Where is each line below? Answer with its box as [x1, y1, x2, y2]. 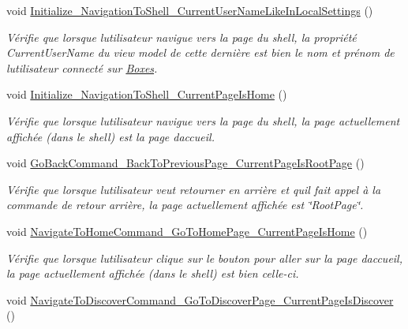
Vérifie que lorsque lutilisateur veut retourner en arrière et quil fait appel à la [6, 181, 381, 197]
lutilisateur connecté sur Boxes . [6, 59, 158, 76]
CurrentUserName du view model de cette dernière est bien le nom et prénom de [6, 44, 395, 61]
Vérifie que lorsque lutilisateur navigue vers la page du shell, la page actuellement [6, 112, 400, 129]
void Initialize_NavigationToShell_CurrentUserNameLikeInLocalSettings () [6, 2, 373, 18]
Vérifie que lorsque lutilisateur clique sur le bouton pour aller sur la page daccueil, [6, 249, 402, 266]
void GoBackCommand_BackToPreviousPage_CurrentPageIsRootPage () [6, 155, 365, 171]
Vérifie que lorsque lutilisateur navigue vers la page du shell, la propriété [6, 28, 357, 45]
